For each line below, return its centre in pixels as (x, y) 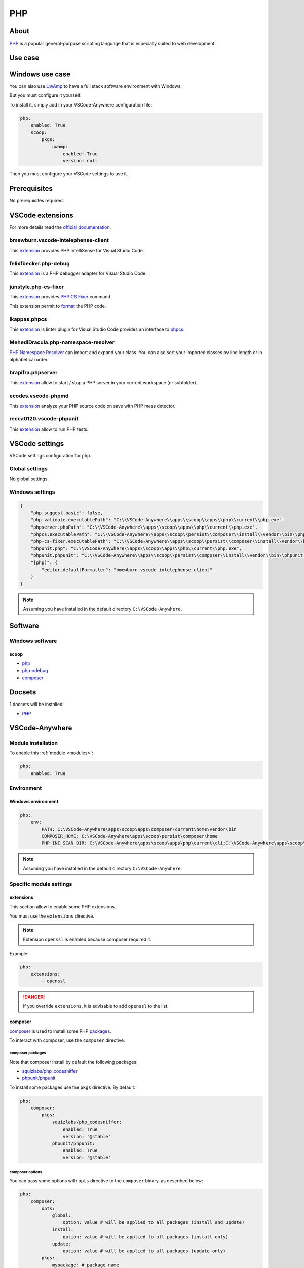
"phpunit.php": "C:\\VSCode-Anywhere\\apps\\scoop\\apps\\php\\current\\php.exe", (136, 548)
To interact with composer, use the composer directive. (67, 1040)
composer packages (28, 1053)
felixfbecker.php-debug (40, 263)
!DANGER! (34, 997)
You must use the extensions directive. (52, 916)
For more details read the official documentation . (60, 227)
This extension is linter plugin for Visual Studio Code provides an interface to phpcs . (97, 329)
